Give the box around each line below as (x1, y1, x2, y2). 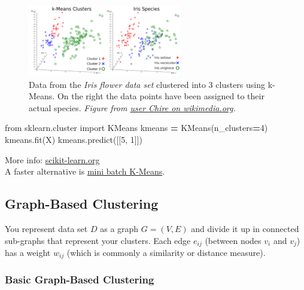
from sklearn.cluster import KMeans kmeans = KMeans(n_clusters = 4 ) (5, 121, 268, 134)
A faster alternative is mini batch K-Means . (5, 165, 165, 178)
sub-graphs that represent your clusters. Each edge (5, 234, 191, 246)
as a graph (100, 222, 139, 234)
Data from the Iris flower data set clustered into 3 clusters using (29, 78, 265, 90)
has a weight (5, 246, 51, 258)
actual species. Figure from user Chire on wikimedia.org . (29, 101, 236, 114)
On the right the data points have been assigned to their (57, 90, 265, 102)
